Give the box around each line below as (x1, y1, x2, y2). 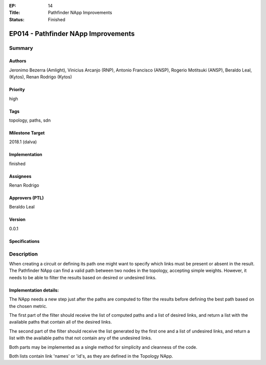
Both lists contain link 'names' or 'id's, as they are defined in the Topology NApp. (9, 353, 173, 359)
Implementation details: (9, 287, 59, 293)
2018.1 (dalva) (9, 139, 37, 145)
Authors (9, 58, 27, 64)
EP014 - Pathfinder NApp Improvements (9, 30, 135, 38)
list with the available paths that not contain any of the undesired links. (9, 335, 152, 341)
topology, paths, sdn (9, 117, 51, 123)
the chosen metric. (9, 303, 48, 309)
